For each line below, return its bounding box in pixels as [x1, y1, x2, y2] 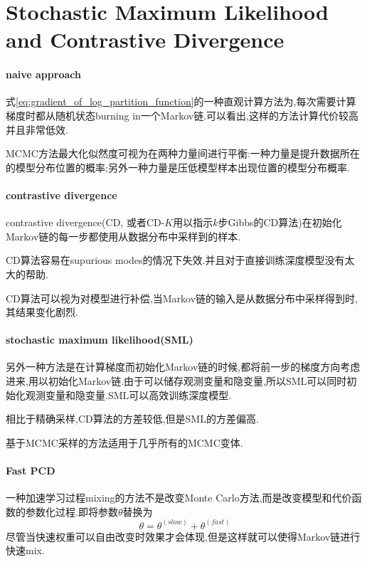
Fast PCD [6, 463, 55, 478]
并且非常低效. [6, 122, 68, 137]
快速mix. [6, 543, 45, 558]
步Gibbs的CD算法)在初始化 [218, 215, 342, 230]
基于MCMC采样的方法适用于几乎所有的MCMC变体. [6, 435, 243, 450]
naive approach [6, 67, 81, 82]
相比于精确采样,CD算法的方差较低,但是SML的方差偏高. [6, 411, 259, 426]
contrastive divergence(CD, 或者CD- [6, 215, 165, 230]
